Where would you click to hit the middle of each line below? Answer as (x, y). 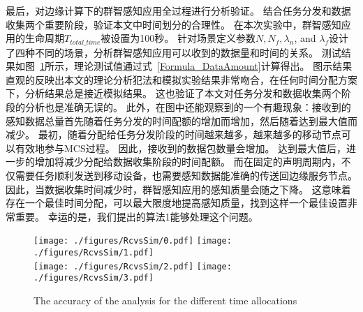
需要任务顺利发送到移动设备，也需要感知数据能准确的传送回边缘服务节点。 (186, 175)
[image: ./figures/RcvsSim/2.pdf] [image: (133, 266)
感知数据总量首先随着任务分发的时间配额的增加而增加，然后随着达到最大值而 (181, 120)
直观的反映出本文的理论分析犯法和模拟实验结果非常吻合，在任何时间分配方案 (181, 79)
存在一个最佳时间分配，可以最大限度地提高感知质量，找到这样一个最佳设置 (177, 203)
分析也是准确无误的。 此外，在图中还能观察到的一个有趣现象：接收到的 (188, 107)
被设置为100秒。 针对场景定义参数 (178, 38)
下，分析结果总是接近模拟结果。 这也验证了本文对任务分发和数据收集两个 (173, 93)
